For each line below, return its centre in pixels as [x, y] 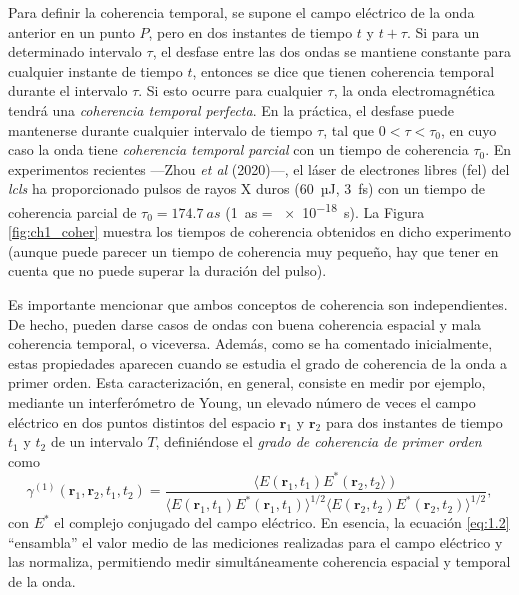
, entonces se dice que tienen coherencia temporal [343, 70]
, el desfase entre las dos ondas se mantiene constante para [331, 51]
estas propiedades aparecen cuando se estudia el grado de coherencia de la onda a [258, 362]
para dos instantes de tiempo [414, 421]
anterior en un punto [71, 31]
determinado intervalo [75, 51]
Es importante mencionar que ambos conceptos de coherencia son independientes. [258, 303]
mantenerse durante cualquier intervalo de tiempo [160, 129]
